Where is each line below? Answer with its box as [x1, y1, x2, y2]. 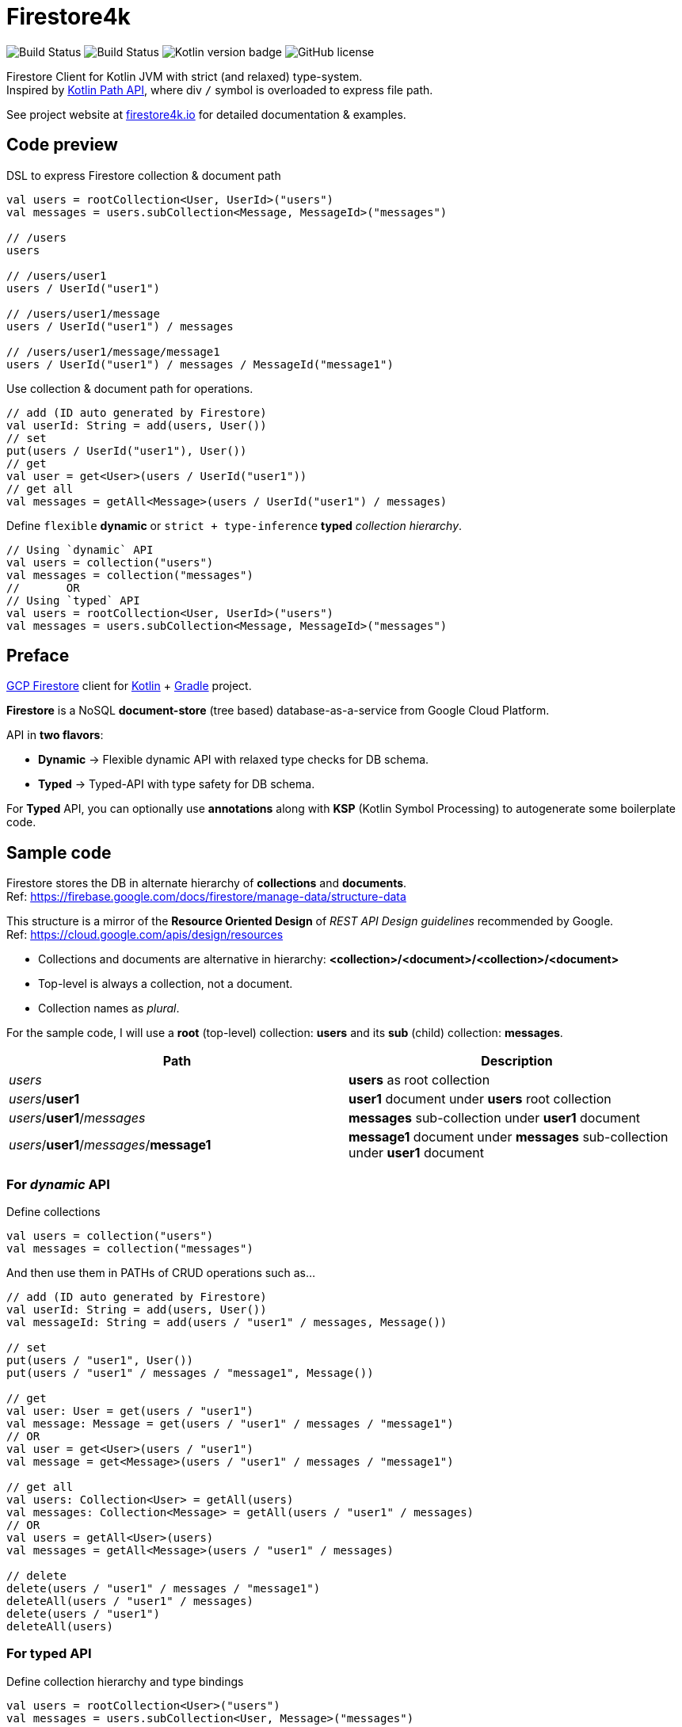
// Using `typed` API [6, 593, 140, 607]
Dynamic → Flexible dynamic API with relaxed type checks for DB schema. [38, 753, 429, 767]
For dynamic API [6, 1176, 110, 1192]
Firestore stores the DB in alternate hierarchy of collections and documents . [6, 876, 407, 890]
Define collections [6, 1205, 101, 1219]
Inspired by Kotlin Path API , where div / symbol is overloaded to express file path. [6, 82, 433, 97]
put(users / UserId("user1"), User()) [6, 444, 247, 457]
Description [481, 1053, 553, 1069]
